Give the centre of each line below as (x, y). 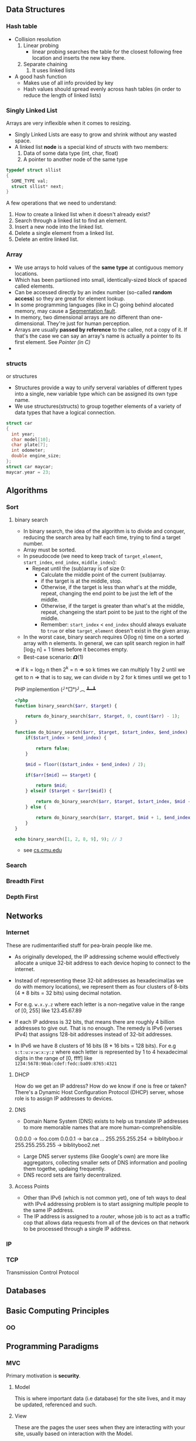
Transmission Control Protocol (42, 1273)
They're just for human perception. (88, 323)
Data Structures (36, 10)
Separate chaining (45, 64)
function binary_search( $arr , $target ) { (66, 706)
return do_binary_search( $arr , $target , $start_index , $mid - (113, 802)
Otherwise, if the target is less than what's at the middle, (109, 587)
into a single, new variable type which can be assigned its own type (96, 394)
